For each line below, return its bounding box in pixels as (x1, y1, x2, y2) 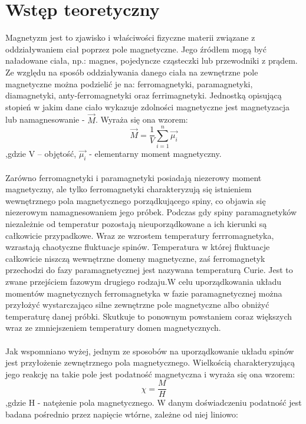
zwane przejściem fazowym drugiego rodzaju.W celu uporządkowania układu (5, 275, 282, 287)
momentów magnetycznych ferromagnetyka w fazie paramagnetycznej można (5, 287, 282, 299)
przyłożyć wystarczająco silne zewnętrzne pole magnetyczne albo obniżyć (5, 298, 269, 311)
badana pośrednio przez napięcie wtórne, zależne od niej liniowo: (5, 407, 238, 420)
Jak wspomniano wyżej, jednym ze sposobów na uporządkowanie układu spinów (5, 344, 294, 357)
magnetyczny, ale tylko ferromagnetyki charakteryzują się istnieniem (5, 183, 252, 195)
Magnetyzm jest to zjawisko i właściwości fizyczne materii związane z (5, 31, 255, 44)
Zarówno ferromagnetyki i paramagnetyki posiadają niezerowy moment (5, 171, 262, 183)
